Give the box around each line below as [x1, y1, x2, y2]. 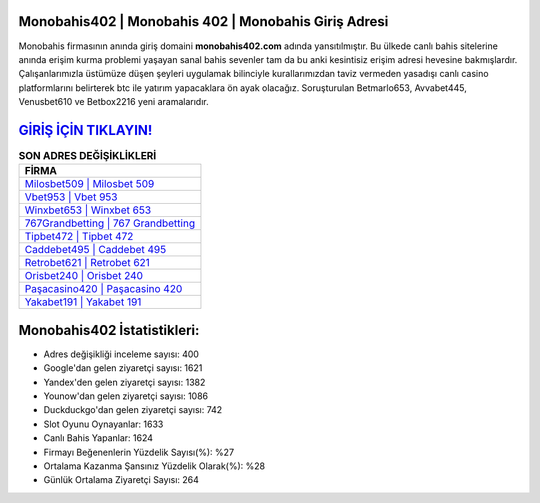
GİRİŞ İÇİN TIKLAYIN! [18, 121, 153, 139]
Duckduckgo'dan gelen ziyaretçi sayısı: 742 [43, 404, 223, 416]
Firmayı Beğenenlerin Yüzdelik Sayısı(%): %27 [43, 446, 235, 458]
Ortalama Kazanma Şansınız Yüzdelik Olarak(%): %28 [43, 460, 265, 472]
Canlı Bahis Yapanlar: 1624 [43, 432, 154, 444]
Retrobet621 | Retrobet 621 [24, 256, 150, 270]
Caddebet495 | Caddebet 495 [24, 243, 167, 257]
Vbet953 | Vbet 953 [24, 190, 118, 204]
